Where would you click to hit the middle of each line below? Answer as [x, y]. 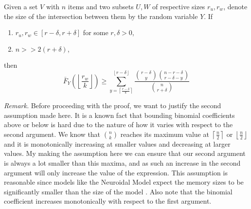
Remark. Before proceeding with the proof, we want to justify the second [113, 105]
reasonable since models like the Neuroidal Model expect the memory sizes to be [124, 182]
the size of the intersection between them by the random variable [101, 16]
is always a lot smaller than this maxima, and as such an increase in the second [122, 163]
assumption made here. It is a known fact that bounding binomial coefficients [119, 115]
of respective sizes [179, 6]
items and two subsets [101, 6]
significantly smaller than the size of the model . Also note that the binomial [118, 191]
